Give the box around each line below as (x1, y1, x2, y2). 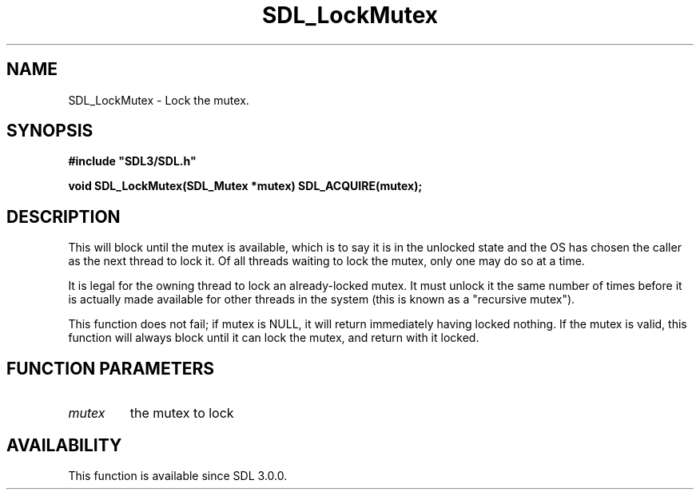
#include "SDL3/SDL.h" (68, 154, 197, 169)
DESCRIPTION (6, 206, 121, 227)
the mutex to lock (129, 405, 234, 422)
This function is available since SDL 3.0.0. (68, 468, 288, 482)
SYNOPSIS (6, 121, 93, 141)
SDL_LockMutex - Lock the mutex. (68, 93, 249, 107)
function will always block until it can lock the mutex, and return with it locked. (68, 331, 479, 345)
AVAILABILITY (6, 434, 122, 455)
